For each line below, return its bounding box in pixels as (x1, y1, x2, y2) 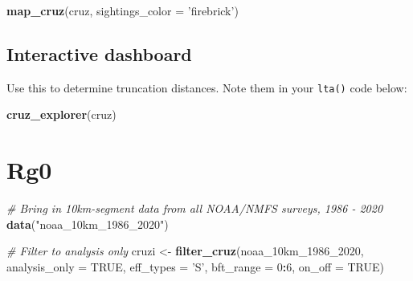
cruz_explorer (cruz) (6, 106, 117, 123)
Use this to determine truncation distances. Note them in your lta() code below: (6, 79, 407, 96)
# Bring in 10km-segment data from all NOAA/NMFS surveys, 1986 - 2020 (6, 200, 383, 217)
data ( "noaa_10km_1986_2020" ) (6, 215, 169, 232)
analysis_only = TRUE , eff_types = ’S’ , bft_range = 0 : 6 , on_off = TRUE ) (6, 258, 384, 275)
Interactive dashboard (6, 41, 192, 66)
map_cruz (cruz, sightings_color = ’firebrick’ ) (6, 2, 239, 18)
